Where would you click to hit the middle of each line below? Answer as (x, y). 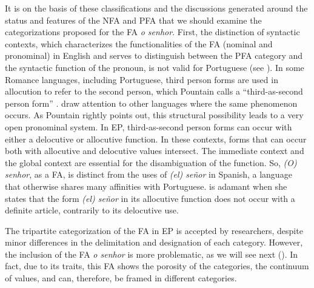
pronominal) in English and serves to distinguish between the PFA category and (154, 55)
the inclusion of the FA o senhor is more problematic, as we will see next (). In (152, 254)
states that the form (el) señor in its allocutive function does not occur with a (150, 198)
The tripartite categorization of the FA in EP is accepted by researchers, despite (154, 230)
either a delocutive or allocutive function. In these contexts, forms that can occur (156, 139)
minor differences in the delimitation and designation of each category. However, (154, 242)
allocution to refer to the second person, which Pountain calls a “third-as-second (154, 91)
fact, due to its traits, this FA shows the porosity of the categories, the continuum (157, 266)
